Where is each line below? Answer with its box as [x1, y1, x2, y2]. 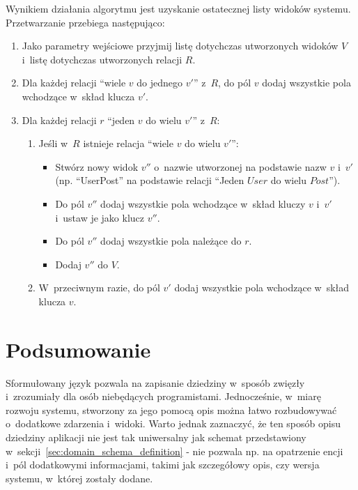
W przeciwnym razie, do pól [38, 280, 160, 295]
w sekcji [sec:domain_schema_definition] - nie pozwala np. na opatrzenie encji [6, 443, 343, 458]
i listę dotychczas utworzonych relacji [22, 52, 182, 66]
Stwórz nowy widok [55, 159, 139, 174]
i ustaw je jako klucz [55, 210, 145, 224]
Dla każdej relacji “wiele [22, 75, 126, 90]
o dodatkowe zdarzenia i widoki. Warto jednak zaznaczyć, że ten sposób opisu [6, 416, 341, 431]
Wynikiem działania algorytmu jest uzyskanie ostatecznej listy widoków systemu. [6, 1, 351, 15]
